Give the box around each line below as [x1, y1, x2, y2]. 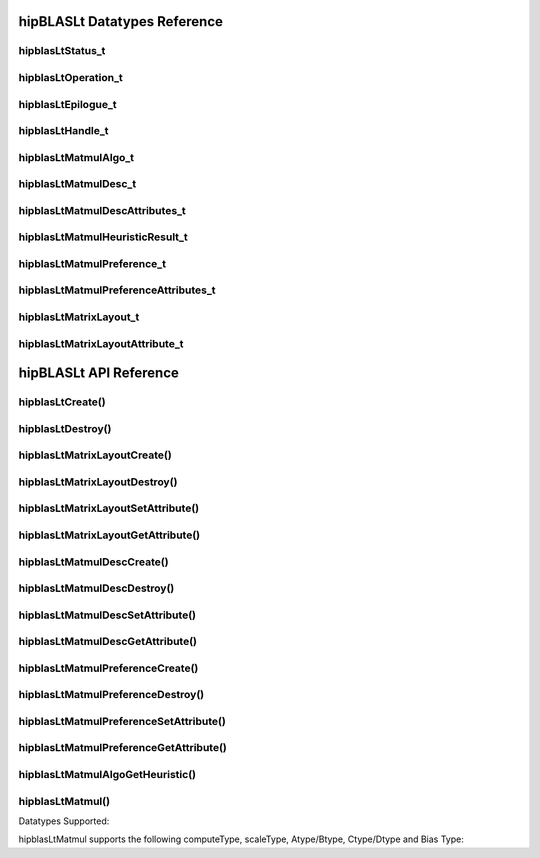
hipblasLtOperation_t [18, 70, 124, 84]
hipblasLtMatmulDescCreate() [18, 555, 169, 569]
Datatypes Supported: [18, 815, 110, 827]
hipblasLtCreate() [18, 395, 106, 409]
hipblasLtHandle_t [18, 124, 109, 138]
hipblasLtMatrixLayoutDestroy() [18, 475, 178, 489]
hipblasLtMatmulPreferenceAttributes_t [18, 283, 216, 297]
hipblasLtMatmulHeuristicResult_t [18, 230, 189, 244]
